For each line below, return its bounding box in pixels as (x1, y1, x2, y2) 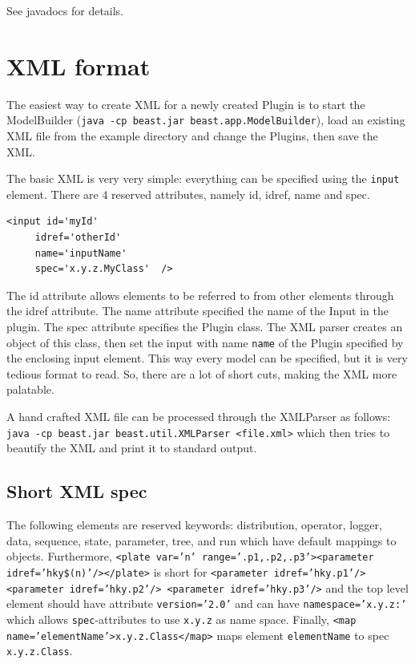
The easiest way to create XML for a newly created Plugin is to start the (6, 95, 365, 112)
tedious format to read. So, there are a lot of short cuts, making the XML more (6, 365, 397, 382)
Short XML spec (6, 479, 147, 504)
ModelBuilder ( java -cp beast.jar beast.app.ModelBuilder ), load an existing (6, 111, 405, 128)
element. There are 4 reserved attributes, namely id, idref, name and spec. (6, 185, 370, 202)
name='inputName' (34, 247, 127, 259)
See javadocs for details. (6, 2, 124, 18)
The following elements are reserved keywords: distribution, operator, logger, (6, 516, 382, 533)
